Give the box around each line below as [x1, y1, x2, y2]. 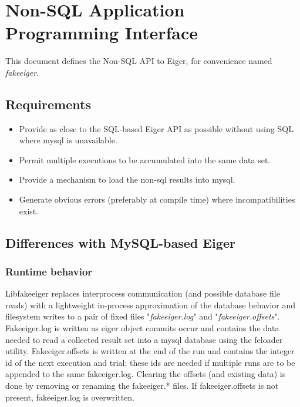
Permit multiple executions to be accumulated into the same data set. [19, 153, 271, 166]
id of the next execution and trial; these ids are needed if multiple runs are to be [5, 356, 295, 368]
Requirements [5, 95, 91, 113]
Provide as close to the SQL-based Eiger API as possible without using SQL [19, 122, 294, 134]
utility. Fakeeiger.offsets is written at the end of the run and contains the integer [5, 345, 295, 357]
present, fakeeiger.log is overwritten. [5, 391, 135, 403]
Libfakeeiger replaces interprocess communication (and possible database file [5, 287, 280, 300]
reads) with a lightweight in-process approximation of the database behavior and [5, 298, 295, 311]
